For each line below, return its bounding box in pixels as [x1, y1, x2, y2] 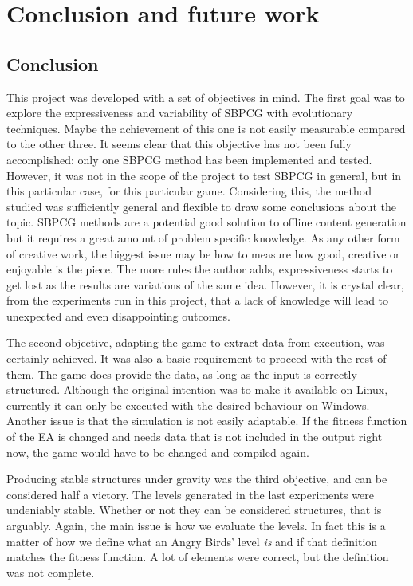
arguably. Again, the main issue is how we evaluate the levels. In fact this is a [6, 517, 386, 534]
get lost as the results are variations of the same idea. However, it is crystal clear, [6, 276, 404, 293]
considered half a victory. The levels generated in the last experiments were [6, 486, 374, 502]
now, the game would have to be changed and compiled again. [6, 443, 309, 460]
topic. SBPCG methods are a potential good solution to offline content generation [6, 214, 407, 230]
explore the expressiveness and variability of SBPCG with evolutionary [6, 104, 353, 121]
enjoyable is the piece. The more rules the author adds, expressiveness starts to [6, 261, 393, 277]
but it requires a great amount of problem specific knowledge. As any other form [6, 229, 400, 246]
